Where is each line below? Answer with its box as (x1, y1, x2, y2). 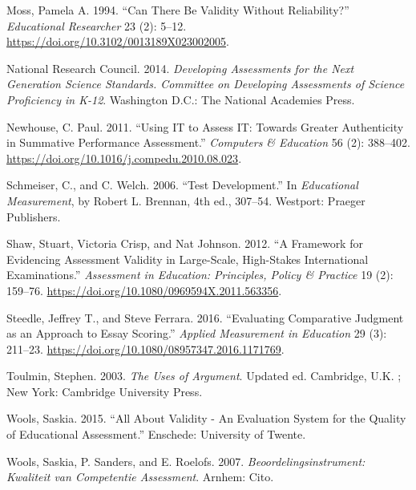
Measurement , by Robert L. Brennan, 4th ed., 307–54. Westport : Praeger (6, 192, 366, 209)
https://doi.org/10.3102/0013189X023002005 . (6, 33, 229, 50)
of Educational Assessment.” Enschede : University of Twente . (6, 426, 306, 443)
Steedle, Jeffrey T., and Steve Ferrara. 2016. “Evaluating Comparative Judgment (6, 309, 404, 326)
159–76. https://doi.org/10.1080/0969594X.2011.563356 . (6, 281, 282, 298)
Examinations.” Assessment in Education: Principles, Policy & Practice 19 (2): (6, 266, 394, 283)
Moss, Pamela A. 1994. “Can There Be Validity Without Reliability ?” (6, 2, 349, 18)
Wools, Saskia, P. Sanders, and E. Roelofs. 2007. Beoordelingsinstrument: (6, 452, 366, 469)
